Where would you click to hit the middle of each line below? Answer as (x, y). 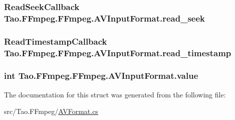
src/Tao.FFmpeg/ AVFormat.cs (51, 111)
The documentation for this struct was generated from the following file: (115, 94)
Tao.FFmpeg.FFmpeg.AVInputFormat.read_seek (105, 18)
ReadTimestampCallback (56, 41)
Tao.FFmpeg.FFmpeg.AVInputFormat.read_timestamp (118, 52)
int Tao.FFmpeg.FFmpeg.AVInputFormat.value (101, 76)
